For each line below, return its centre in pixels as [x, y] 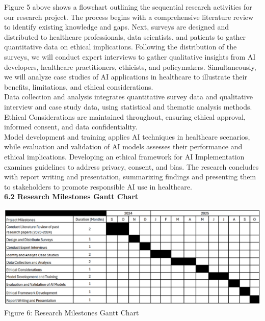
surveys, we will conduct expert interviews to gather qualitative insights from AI [130, 56]
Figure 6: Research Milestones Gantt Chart [72, 312]
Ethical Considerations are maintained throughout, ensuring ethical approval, [125, 116]
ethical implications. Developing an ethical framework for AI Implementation [124, 156]
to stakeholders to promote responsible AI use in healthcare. [98, 186]
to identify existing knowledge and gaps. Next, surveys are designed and [117, 27]
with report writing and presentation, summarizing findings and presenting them [130, 177]
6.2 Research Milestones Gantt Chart [71, 196]
